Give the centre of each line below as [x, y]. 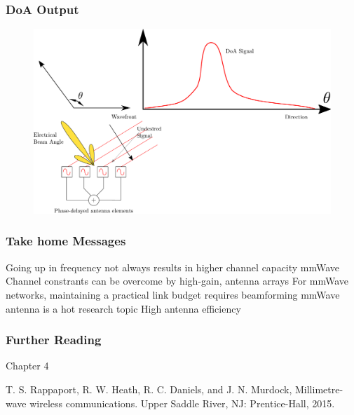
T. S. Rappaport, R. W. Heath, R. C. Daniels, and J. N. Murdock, [149, 389]
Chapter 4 [27, 366]
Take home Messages [66, 241]
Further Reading [54, 340]
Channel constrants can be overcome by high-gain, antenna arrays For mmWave [177, 281]
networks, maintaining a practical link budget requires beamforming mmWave [173, 294]
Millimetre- [319, 389]
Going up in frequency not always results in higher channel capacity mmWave [173, 267]
